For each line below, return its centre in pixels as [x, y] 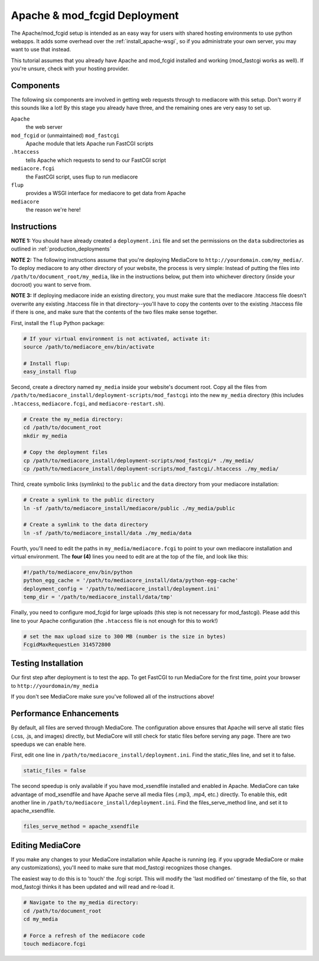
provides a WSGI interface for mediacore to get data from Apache [106, 193]
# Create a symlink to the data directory [86, 525]
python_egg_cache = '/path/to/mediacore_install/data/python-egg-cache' [131, 580]
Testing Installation [47, 663]
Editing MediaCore [46, 845]
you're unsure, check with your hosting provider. [70, 69]
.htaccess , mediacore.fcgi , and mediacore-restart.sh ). [88, 403]
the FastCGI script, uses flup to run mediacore [82, 177]
